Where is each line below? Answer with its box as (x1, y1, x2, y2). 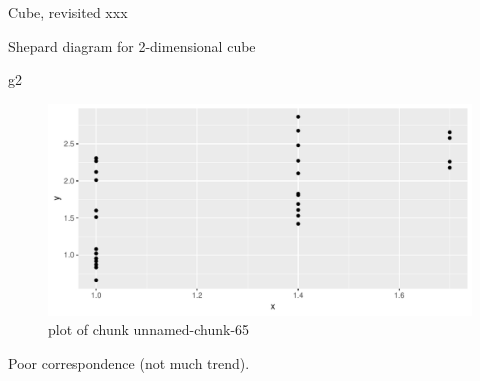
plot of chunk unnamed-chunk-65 (48, 319, 250, 340)
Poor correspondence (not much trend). (8, 352, 250, 373)
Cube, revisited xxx (8, 2, 128, 22)
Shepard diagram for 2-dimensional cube (8, 35, 256, 56)
